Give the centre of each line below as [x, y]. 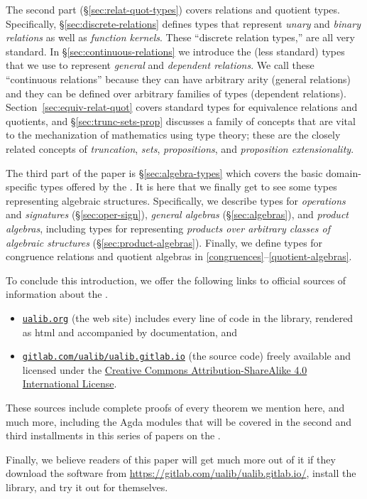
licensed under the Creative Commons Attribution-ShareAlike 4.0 [165, 369]
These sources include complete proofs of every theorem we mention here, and [175, 407]
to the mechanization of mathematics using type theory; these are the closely [173, 135]
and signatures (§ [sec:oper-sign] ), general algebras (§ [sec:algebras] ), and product [177, 214]
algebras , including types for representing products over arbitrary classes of [168, 228]
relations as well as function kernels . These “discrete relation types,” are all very [180, 37]
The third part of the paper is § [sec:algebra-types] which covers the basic [164, 172]
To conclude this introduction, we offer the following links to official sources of [176, 280]
